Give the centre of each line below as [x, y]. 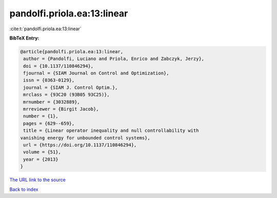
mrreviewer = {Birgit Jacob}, [61, 109]
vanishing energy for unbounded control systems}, [85, 138]
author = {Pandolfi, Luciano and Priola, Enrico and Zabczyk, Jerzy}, [114, 59]
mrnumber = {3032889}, [52, 102]
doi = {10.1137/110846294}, [58, 66]
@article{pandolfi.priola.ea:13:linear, [72, 52]
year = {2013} [41, 159]
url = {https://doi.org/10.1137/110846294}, [80, 145]
